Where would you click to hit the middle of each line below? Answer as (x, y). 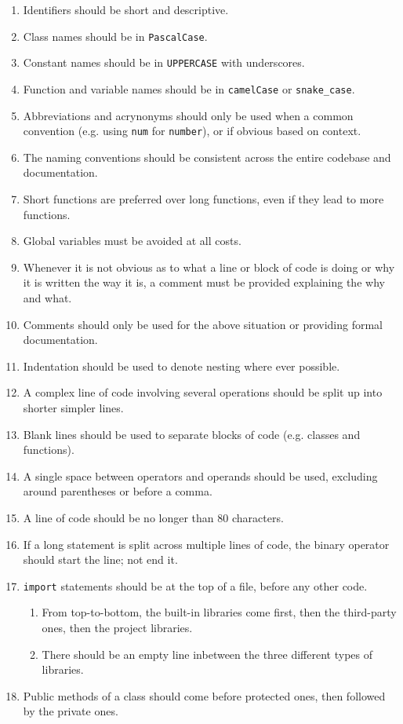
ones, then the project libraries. (117, 627)
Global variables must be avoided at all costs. (132, 241)
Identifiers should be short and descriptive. (126, 9)
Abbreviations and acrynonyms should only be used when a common (188, 115)
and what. (47, 297)
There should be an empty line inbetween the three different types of (207, 654)
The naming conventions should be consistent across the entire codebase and (207, 157)
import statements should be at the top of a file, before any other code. (195, 585)
